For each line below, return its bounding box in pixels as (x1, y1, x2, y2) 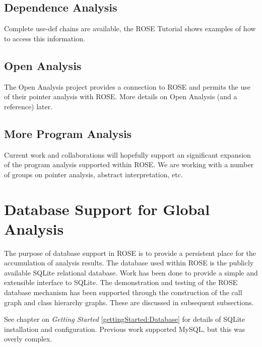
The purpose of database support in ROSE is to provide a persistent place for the (4, 247, 256, 258)
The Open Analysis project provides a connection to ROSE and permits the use (4, 81, 250, 92)
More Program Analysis (4, 125, 132, 141)
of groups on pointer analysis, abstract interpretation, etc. (4, 169, 183, 179)
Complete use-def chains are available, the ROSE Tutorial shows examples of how (4, 23, 256, 34)
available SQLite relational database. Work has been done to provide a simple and (4, 267, 258, 277)
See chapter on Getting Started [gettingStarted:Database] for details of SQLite (4, 314, 245, 324)
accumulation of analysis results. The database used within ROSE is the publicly (4, 257, 254, 268)
